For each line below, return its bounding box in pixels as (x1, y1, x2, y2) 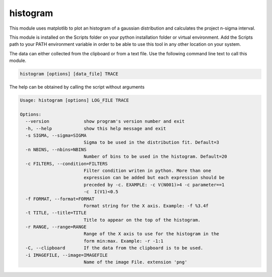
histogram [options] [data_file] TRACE (20, 71, 118, 77)
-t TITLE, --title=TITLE (25, 210, 87, 216)
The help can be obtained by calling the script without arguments (9, 84, 145, 90)
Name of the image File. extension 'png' (83, 259, 187, 265)
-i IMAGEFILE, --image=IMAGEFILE (25, 252, 108, 258)
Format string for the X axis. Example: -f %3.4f (83, 203, 209, 209)
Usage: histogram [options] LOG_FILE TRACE (20, 98, 129, 103)
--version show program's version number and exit (25, 119, 185, 124)
